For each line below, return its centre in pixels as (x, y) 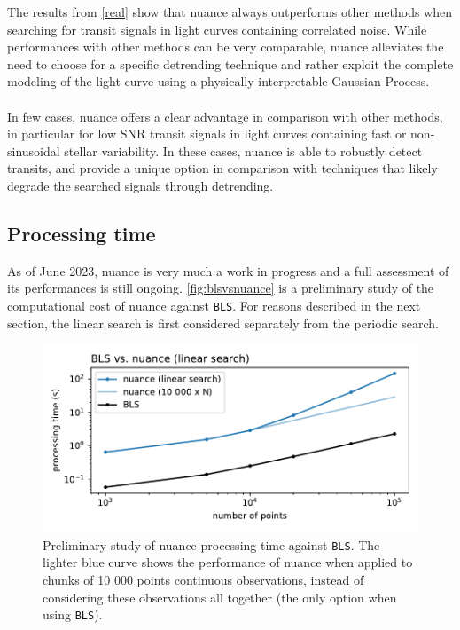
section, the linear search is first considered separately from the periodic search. (223, 323)
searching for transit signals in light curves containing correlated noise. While (217, 29)
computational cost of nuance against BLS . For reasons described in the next (214, 305)
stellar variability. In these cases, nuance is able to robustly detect (243, 150)
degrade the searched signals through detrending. (140, 185)
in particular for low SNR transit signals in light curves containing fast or (207, 134)
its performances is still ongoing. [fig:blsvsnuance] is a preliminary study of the (221, 288)
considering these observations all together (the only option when (220, 597)
